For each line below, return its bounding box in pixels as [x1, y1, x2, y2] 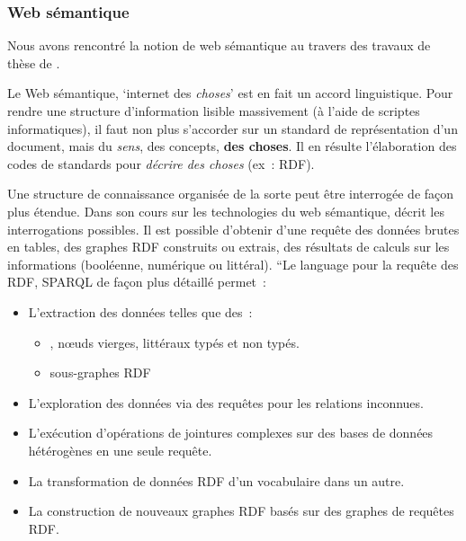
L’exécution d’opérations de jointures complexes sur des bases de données [28, 423, 434, 442]
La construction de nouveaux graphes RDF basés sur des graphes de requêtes [28, 501, 454, 520]
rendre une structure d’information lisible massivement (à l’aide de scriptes [7, 102, 420, 120]
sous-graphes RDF [49, 363, 151, 382]
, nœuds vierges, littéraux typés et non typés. [49, 333, 300, 351]
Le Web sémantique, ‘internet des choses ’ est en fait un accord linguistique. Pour [7, 84, 453, 102]
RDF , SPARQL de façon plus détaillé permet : [7, 272, 266, 291]
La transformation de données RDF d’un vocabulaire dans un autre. [28, 471, 405, 490]
